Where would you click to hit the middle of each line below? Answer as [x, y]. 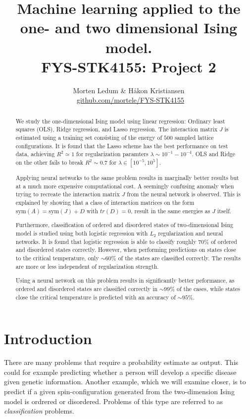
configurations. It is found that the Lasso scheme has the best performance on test [122, 146]
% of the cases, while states [205, 288]
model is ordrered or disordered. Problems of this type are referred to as [114, 401]
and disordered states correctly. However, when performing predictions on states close [126, 250]
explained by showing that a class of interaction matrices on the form [105, 202]
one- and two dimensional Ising [129, 28]
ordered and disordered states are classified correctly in [87, 288]
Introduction [48, 338]
